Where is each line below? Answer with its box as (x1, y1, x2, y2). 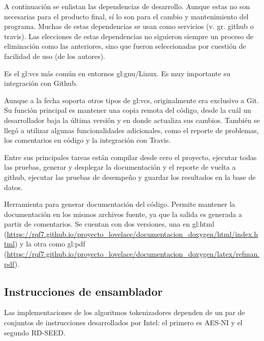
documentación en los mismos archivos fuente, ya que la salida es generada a (4, 208, 242, 219)
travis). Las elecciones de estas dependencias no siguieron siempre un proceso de (4, 30, 253, 41)
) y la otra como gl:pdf (15, 238, 85, 249)
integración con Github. (4, 78, 78, 88)
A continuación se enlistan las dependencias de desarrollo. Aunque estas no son (4, 1, 250, 11)
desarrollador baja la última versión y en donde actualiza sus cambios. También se (4, 114, 260, 125)
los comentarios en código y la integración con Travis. (4, 135, 171, 145)
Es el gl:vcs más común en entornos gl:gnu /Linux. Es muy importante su (4, 68, 230, 78)
